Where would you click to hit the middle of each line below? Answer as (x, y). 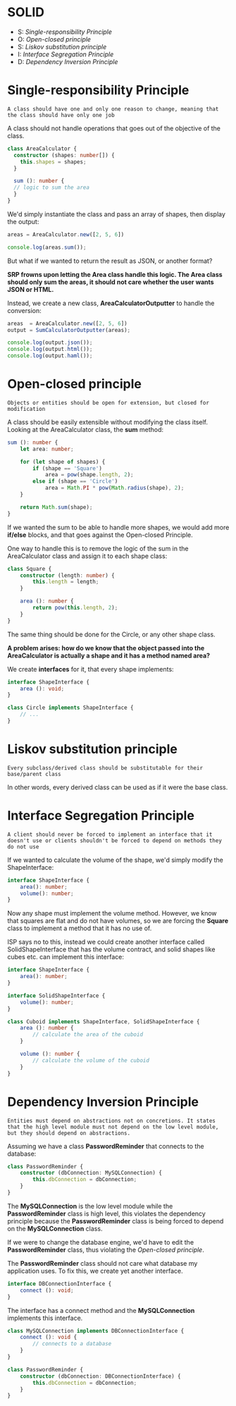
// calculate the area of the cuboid (88, 1035)
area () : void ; (42, 689)
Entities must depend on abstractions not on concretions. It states (112, 1121)
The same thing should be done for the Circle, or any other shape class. (112, 634)
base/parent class (34, 774)
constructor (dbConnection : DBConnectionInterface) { (100, 1376)
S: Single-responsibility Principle (65, 32)
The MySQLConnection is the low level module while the (90, 1206)
